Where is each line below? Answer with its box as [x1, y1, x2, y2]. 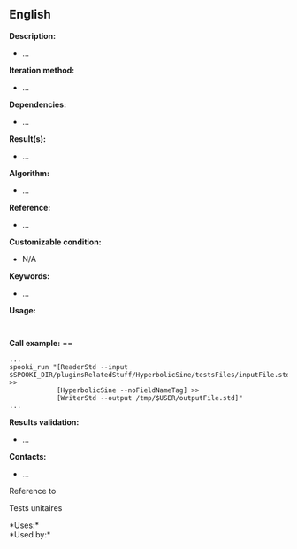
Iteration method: [9, 65, 75, 75]
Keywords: [9, 270, 50, 282]
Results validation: [9, 416, 80, 428]
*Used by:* [9, 529, 51, 539]
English [9, 7, 51, 22]
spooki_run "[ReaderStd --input [9, 362, 128, 371]
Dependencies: [9, 99, 67, 110]
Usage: [9, 305, 37, 315]
